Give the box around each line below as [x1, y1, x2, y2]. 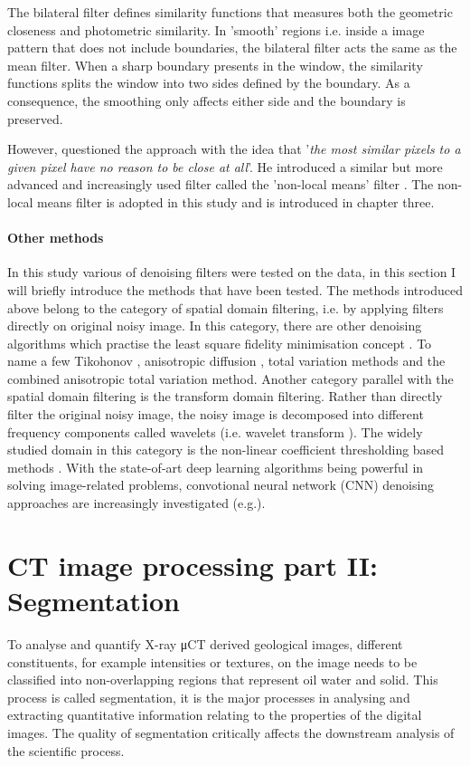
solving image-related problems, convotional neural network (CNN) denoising [7, 475, 435, 494]
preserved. [7, 109, 63, 128]
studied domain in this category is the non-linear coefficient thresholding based [7, 440, 445, 459]
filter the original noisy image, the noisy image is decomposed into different [7, 405, 424, 424]
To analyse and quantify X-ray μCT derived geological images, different [7, 634, 403, 653]
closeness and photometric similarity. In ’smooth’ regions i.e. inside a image [7, 20, 425, 39]
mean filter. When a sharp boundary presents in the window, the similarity [7, 55, 423, 74]
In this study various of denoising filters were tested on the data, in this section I [7, 263, 456, 282]
